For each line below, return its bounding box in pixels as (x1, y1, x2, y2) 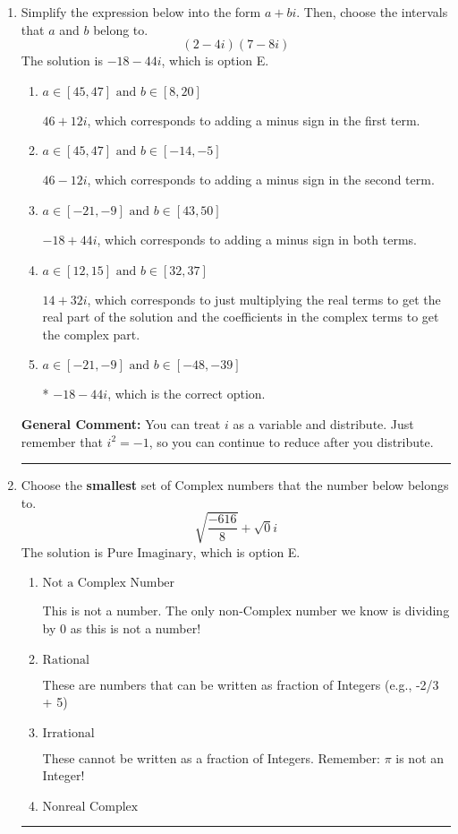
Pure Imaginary (106, 546, 193, 560)
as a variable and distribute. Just (233, 414, 414, 433)
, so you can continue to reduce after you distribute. (148, 432, 434, 451)
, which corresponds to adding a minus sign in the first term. (87, 110, 420, 129)
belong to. (93, 20, 148, 39)
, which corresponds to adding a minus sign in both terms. (97, 229, 417, 248)
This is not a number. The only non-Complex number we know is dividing (42, 601, 450, 620)
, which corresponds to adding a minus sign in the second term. (87, 170, 435, 189)
